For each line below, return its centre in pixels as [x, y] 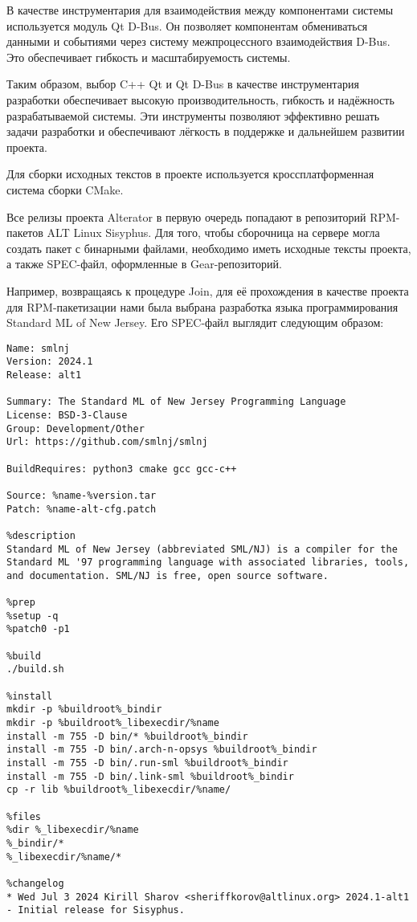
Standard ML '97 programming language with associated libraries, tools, [208, 563]
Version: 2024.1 [50, 362]
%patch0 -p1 [38, 629]
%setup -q [33, 616]
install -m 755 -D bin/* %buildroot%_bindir [127, 736]
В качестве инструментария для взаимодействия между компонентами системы [200, 10]
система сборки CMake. [65, 189]
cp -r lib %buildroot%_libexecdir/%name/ [119, 790]
